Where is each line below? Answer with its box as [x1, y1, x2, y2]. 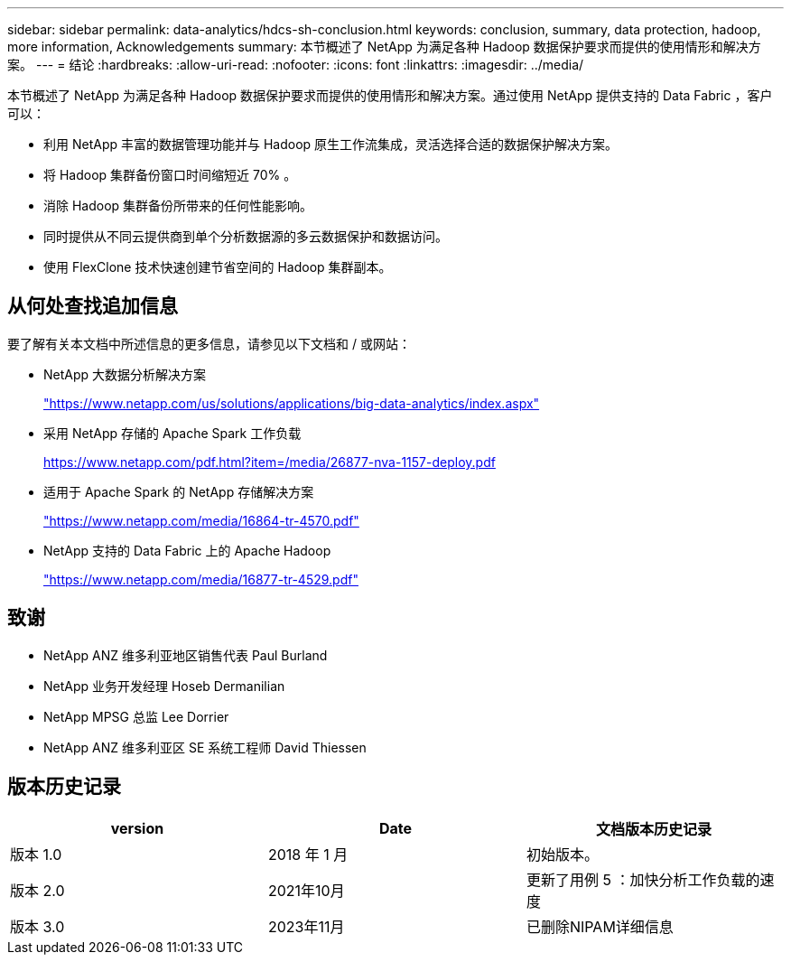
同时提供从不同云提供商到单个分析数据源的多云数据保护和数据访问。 [43, 229, 448, 244]
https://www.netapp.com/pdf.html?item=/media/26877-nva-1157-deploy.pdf [43, 453, 496, 470]
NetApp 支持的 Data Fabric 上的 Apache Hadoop [43, 542, 331, 558]
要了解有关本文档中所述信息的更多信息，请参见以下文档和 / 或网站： [7, 335, 411, 351]
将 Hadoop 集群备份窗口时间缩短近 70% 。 [43, 167, 297, 182]
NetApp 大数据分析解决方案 [43, 366, 207, 382]
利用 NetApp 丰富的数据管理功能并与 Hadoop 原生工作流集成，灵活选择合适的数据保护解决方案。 [43, 136, 619, 152]
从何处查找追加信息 [7, 294, 178, 318]
